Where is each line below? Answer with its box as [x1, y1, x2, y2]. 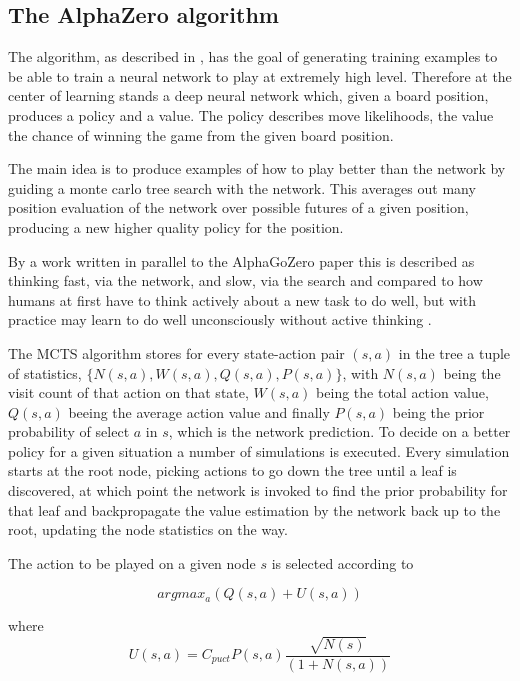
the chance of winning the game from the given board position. [8, 124, 394, 145]
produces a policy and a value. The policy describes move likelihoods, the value [8, 104, 494, 125]
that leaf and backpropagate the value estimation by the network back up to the [8, 499, 501, 520]
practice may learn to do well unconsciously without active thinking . [8, 309, 432, 330]
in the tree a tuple [398, 342, 511, 363]
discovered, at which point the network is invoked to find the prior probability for [8, 480, 508, 501]
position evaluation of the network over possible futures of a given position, [8, 197, 469, 218]
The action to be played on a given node [8, 552, 256, 573]
